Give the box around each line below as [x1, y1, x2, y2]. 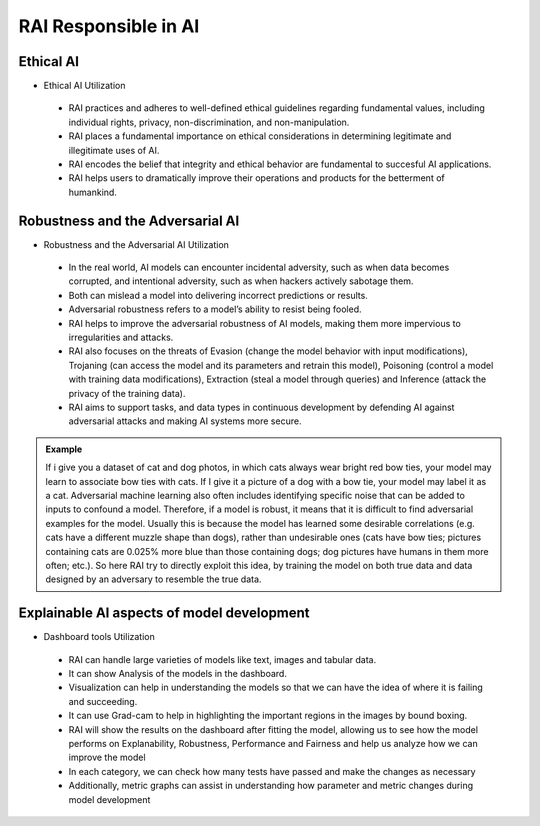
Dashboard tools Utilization [43, 631, 155, 643]
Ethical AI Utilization [43, 80, 126, 92]
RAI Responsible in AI [18, 15, 200, 37]
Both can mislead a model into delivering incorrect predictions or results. [68, 289, 369, 301]
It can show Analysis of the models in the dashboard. [68, 667, 287, 679]
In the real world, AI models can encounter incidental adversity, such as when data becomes [68, 261, 450, 274]
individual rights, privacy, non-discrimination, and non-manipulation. [68, 116, 350, 128]
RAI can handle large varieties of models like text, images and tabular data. [68, 653, 377, 665]
